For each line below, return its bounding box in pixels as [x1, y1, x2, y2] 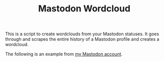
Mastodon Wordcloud [38, 3, 130, 14]
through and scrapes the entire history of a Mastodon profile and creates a [5, 36, 159, 42]
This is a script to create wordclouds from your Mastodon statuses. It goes [5, 31, 159, 37]
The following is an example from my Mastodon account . [5, 51, 123, 57]
